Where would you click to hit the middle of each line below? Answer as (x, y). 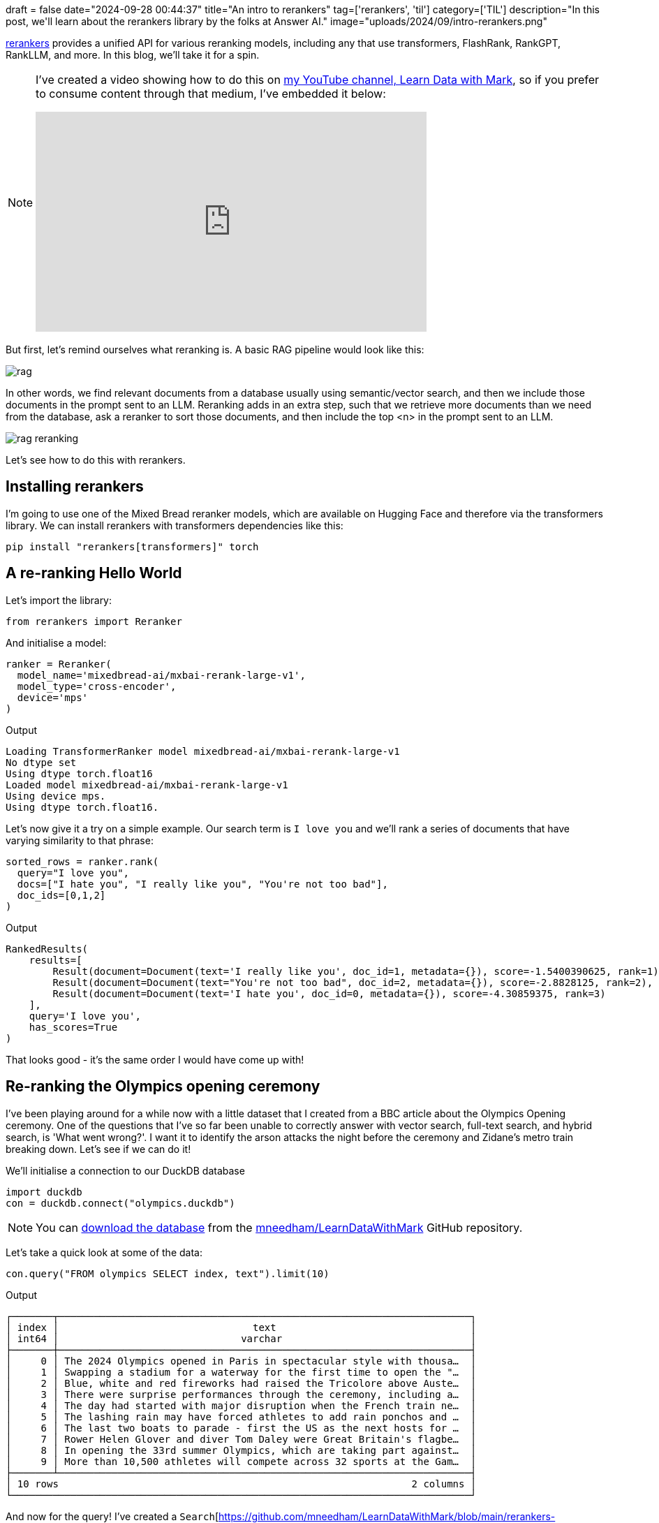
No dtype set (41, 762)
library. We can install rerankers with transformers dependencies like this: (175, 525)
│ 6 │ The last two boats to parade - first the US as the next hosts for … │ (241, 1428)
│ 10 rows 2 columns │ (241, 1484)
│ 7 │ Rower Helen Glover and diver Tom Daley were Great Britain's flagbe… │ (241, 1439)
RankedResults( (47, 949)
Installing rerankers (75, 487)
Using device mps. (56, 796)
